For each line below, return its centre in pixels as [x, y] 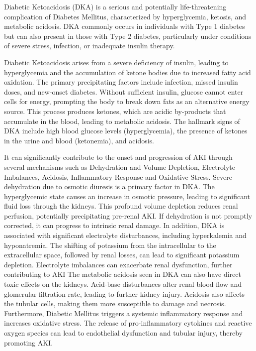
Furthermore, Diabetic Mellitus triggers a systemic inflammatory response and [124, 313]
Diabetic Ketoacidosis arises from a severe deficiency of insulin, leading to [116, 62]
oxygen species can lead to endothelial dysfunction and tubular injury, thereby [123, 333]
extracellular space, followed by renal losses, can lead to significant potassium [122, 255]
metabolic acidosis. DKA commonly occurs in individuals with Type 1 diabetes [125, 26]
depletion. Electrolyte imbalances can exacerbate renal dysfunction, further [118, 264]
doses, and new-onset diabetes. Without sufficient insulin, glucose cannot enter [124, 91]
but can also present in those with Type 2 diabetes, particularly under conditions [128, 36]
